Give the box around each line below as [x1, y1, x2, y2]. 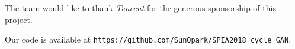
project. [5, 13, 33, 25]
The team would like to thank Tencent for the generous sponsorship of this [5, 2, 276, 14]
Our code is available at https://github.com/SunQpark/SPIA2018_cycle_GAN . [5, 33, 291, 45]
